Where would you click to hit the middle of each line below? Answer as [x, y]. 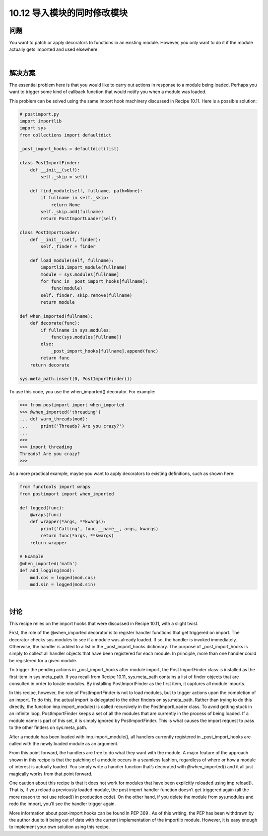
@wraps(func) [46, 515]
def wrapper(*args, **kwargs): [68, 522]
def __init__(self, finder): [66, 239]
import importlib [41, 121]
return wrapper [48, 542]
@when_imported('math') [49, 563]
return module [58, 302]
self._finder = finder [68, 246]
